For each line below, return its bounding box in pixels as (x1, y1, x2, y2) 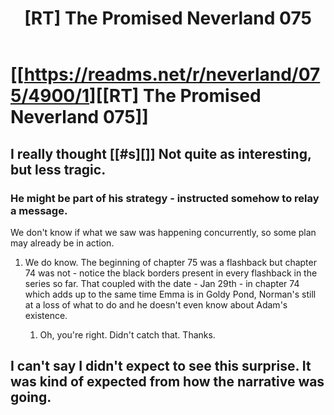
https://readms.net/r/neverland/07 (23, 63, 321, 86)
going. (10, 389, 52, 406)
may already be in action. (10, 237, 115, 249)
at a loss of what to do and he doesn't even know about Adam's (24, 298, 288, 311)
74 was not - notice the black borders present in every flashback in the (24, 267, 318, 279)
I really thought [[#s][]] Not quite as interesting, (10, 145, 312, 162)
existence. (24, 309, 68, 321)
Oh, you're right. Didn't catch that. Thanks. (39, 328, 216, 341)
